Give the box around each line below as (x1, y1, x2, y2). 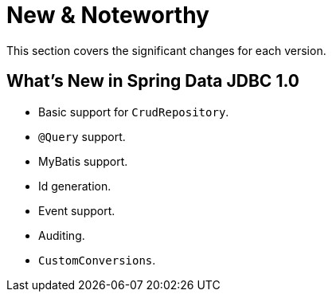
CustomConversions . (38, 253, 156, 267)
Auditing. (38, 228, 85, 242)
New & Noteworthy (6, 2, 209, 29)
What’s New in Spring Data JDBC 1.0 (6, 71, 299, 92)
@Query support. (38, 129, 126, 143)
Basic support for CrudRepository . (38, 104, 229, 119)
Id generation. (38, 178, 111, 193)
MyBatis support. (38, 154, 128, 168)
